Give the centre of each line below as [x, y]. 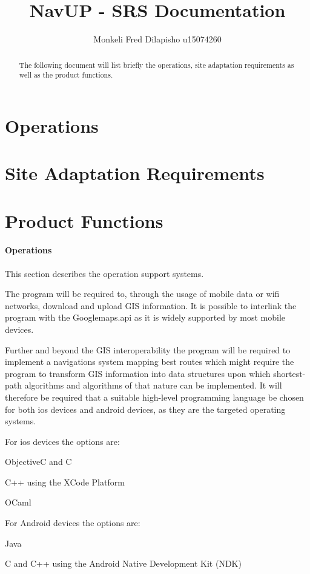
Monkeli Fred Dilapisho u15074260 [157, 39]
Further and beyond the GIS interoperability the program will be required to [148, 349]
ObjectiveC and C [38, 462]
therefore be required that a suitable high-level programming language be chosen [154, 397]
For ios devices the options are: [62, 441]
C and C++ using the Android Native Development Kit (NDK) [123, 563]
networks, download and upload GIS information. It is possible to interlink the [151, 305]
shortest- [289, 373]
